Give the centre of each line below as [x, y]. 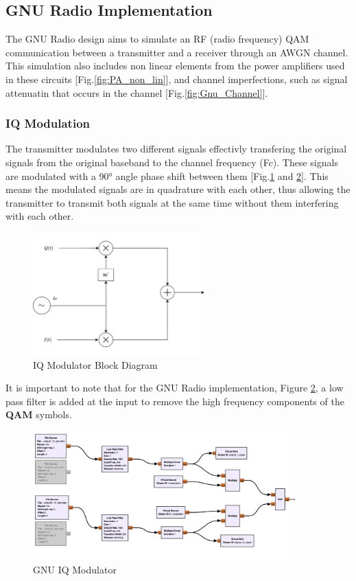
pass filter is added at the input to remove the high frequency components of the [175, 401]
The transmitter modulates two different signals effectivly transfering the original [176, 149]
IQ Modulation [48, 123]
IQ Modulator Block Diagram [95, 364]
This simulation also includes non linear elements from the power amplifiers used [175, 66]
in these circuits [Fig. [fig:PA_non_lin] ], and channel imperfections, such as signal [177, 79]
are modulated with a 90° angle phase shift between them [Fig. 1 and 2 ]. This [167, 175]
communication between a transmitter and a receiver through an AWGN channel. [177, 52]
